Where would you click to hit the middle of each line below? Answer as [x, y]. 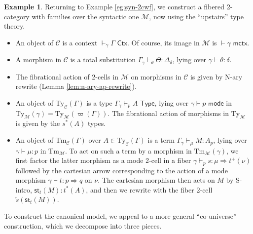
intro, [24, 189]
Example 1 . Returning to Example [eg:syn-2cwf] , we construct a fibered [114, 6]
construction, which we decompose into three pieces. [83, 225]
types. [97, 123]
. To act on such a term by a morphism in [128, 150]
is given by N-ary [216, 76]
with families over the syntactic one [85, 16]
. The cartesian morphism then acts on [156, 180]
